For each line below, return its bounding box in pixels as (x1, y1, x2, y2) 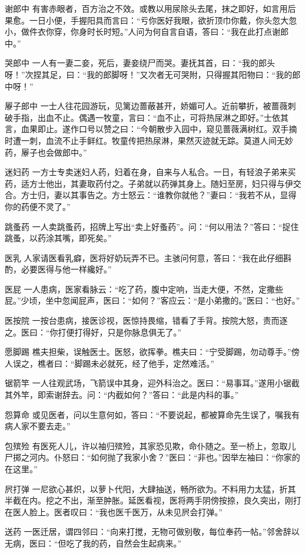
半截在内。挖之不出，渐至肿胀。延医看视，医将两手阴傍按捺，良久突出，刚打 (5, 494, 301, 506)
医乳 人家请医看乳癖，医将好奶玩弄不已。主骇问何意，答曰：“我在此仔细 (5, 251, 284, 264)
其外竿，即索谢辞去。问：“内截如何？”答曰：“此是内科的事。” (5, 389, 239, 401)
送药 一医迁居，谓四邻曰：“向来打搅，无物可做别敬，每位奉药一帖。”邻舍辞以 (5, 525, 300, 538)
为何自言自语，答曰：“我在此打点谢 (144, 25, 281, 38)
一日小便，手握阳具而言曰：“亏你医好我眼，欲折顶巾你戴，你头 (29, 14, 272, 26)
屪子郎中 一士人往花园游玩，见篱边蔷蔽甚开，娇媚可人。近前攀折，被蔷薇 (5, 100, 288, 112)
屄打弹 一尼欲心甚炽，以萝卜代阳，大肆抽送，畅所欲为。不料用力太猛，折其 (5, 482, 296, 495)
